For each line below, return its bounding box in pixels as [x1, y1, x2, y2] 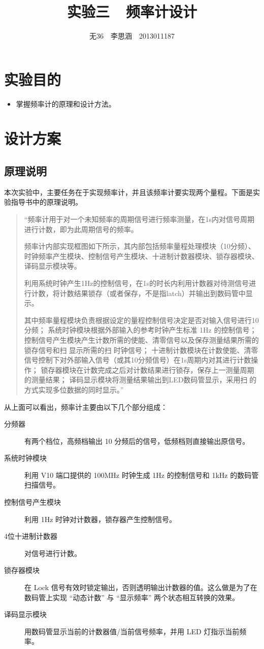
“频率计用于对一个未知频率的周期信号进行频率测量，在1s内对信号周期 [24, 214, 254, 224]
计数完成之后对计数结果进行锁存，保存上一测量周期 [83, 364, 254, 375]
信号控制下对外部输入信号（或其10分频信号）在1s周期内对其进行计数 [24, 354, 251, 365]
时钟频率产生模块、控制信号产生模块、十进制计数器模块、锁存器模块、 [24, 250, 259, 261]
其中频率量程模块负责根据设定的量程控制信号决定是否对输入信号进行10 [24, 314, 259, 325]
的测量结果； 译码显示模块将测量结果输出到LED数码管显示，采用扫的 [24, 374, 257, 385]
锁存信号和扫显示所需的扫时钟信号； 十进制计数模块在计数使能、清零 [24, 344, 258, 355]
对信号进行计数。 [24, 547, 81, 558]
